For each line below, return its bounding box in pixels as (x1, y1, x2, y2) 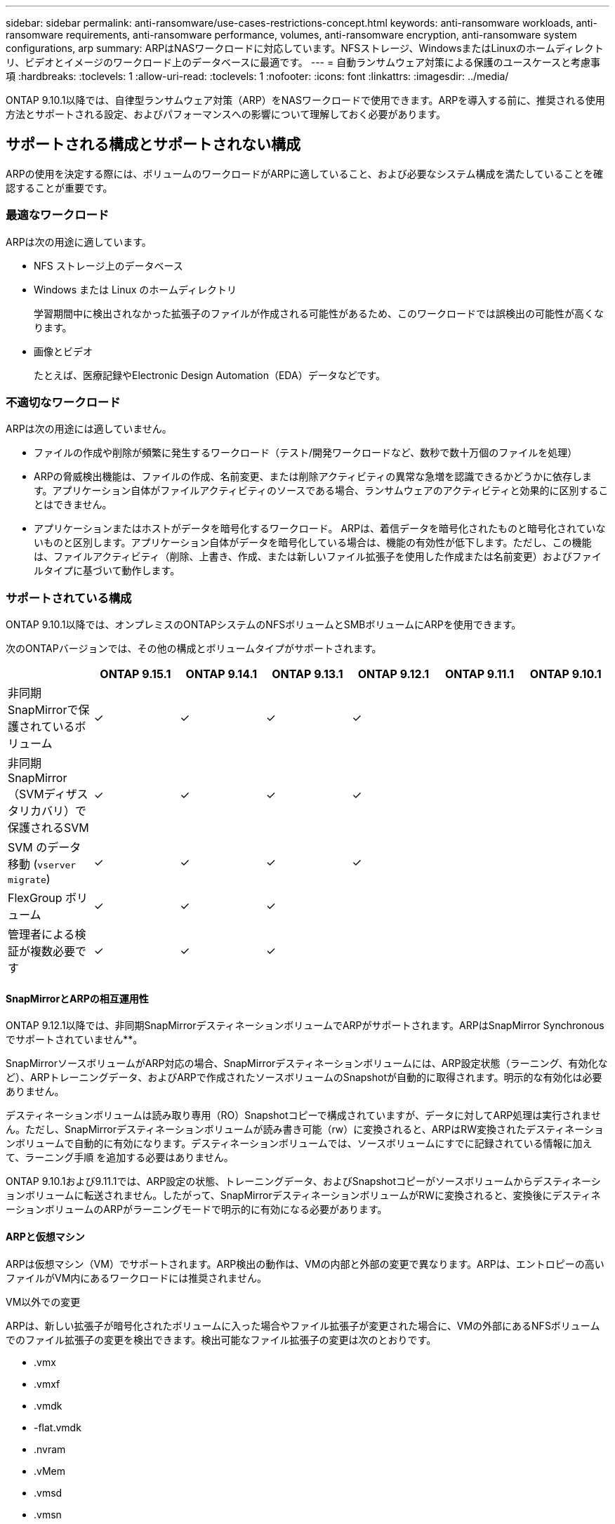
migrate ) (8, 872, 51, 887)
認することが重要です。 (6, 181, 113, 194)
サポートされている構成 (6, 590, 132, 605)
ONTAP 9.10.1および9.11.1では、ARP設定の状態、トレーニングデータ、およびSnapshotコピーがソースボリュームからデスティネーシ (6, 1175, 601, 1188)
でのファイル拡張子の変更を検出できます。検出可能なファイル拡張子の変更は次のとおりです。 (6, 1333, 437, 1346)
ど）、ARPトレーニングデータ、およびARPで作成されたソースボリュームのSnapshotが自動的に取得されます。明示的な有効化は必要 (6, 1071, 602, 1084)
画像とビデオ (34, 345, 93, 357)
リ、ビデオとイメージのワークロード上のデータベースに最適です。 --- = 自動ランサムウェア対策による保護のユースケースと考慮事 (6, 56, 601, 68)
